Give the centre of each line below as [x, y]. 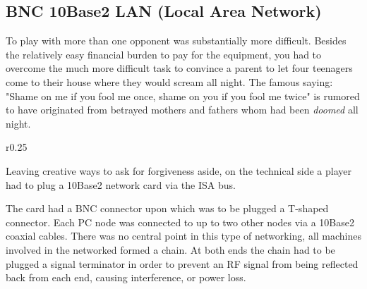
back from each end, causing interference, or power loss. [126, 277]
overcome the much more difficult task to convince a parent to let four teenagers [179, 68]
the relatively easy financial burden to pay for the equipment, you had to [164, 54]
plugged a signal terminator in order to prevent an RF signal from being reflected [182, 263]
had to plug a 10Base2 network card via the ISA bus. [121, 184]
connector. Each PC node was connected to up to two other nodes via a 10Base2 [180, 222]
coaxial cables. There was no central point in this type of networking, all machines [184, 236]
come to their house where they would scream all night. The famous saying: [169, 81]
